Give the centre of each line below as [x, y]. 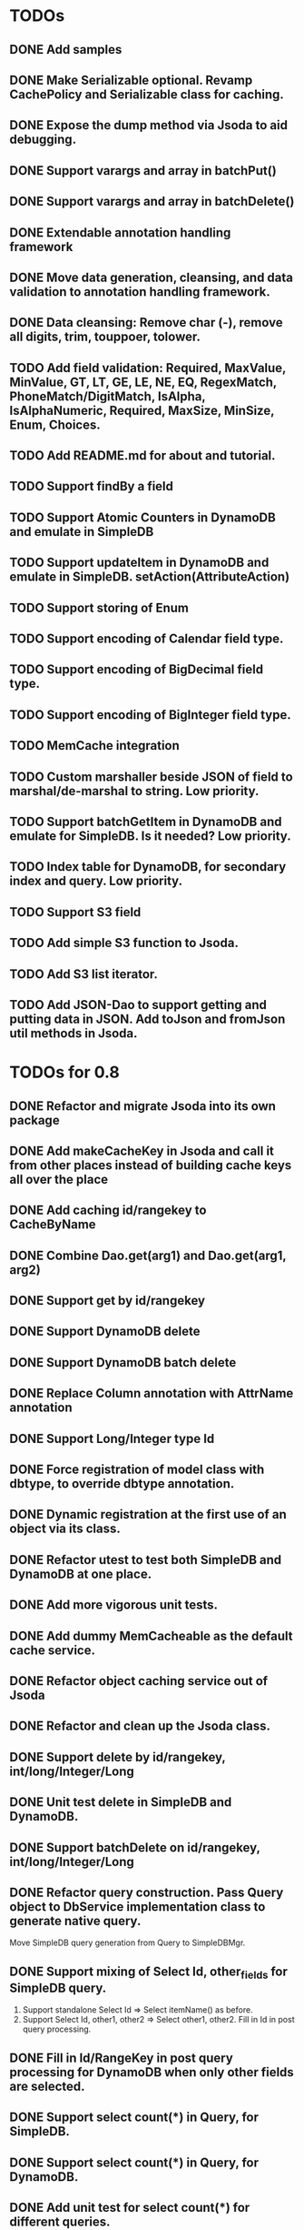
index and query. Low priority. [96, 881]
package [35, 1120]
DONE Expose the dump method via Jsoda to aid [149, 125]
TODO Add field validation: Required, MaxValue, [148, 368]
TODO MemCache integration [94, 746]
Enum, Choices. [55, 424]
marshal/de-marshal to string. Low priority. [134, 791]
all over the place [59, 1179]
